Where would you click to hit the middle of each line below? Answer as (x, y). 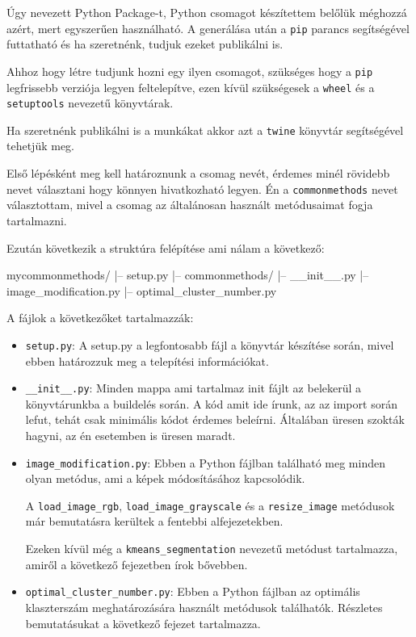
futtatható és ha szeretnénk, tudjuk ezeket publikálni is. (145, 44)
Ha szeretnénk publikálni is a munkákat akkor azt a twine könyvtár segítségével (205, 130)
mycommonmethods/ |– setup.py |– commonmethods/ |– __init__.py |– (188, 275)
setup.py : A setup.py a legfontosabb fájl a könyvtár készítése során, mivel (210, 344)
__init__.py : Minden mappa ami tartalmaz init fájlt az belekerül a (193, 388)
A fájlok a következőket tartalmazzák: (100, 318)
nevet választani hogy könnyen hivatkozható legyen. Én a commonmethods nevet (202, 189)
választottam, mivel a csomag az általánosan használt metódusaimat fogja (190, 205)
